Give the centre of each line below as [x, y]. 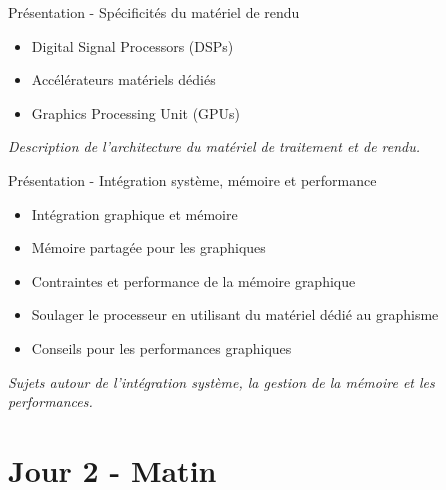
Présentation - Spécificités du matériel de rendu [154, 12]
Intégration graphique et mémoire [134, 213]
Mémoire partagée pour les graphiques [148, 247]
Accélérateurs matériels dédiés [123, 79]
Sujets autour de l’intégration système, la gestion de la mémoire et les [221, 381]
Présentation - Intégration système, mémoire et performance [192, 179]
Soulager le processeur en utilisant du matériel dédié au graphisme [235, 314]
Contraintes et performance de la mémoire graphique [193, 280]
